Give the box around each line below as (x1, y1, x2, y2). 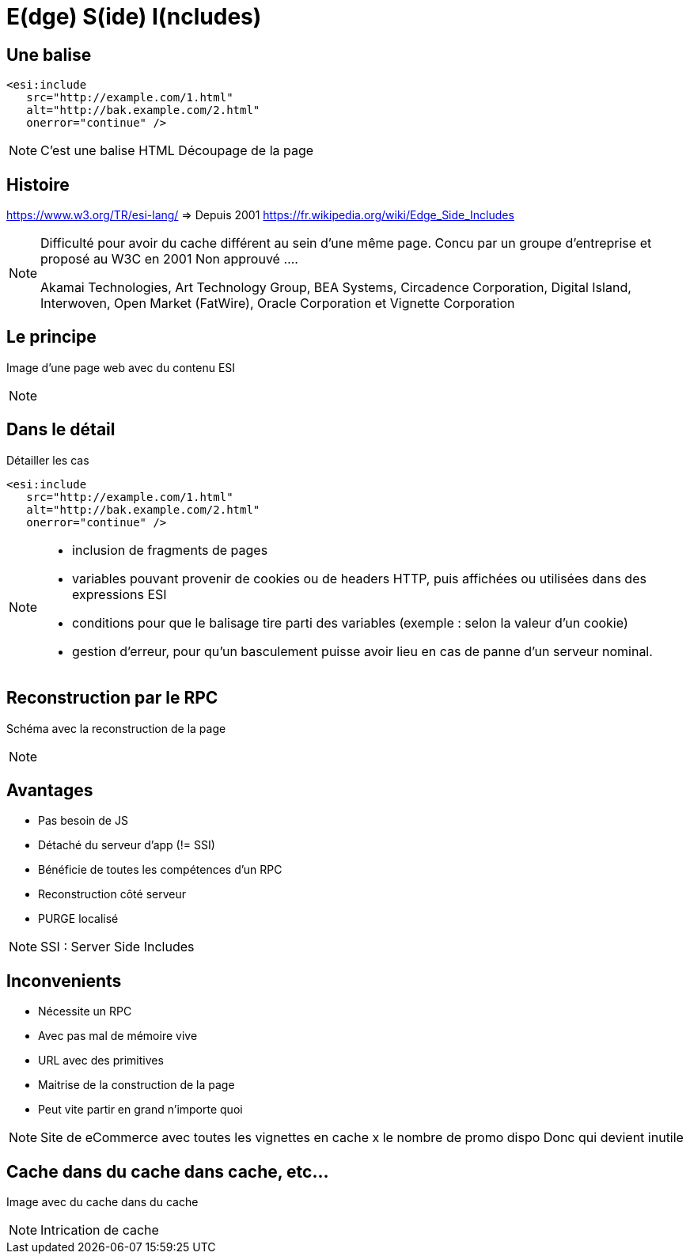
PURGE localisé (38, 912, 119, 926)
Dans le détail (6, 419, 116, 440)
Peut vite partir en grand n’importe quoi (38, 1102, 243, 1117)
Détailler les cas (6, 453, 89, 467)
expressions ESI (72, 586, 167, 602)
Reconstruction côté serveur (38, 887, 187, 901)
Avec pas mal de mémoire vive (38, 1029, 198, 1043)
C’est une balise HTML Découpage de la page (40, 142, 314, 159)
